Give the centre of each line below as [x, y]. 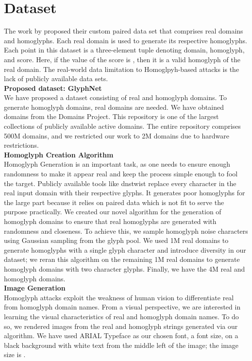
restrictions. [21, 145]
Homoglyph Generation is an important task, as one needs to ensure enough [117, 164]
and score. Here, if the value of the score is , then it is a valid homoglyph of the [122, 59]
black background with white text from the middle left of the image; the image [121, 345]
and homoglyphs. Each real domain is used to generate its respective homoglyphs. [126, 40]
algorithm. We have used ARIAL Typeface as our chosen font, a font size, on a [121, 335]
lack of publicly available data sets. [56, 78]
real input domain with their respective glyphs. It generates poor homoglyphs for [125, 193]
